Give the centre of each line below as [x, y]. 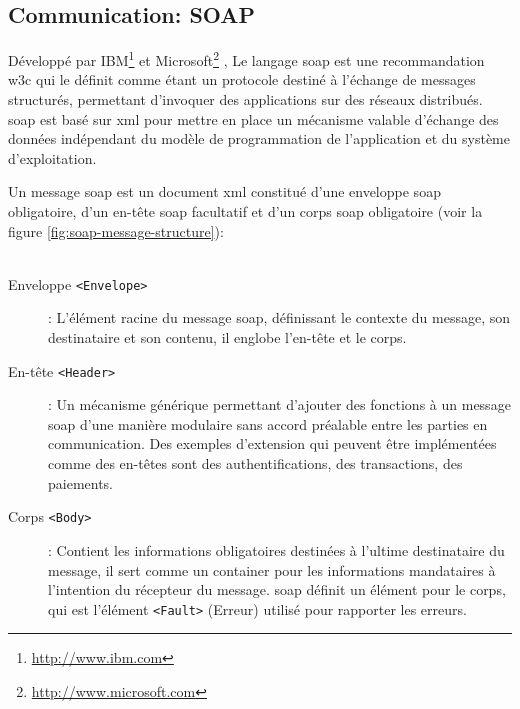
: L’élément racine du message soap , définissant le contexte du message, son [279, 317]
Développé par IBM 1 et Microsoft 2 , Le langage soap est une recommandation [246, 58]
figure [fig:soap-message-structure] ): [116, 230]
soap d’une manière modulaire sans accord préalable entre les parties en [268, 423]
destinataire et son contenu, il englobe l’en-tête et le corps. [227, 337]
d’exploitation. [52, 157]
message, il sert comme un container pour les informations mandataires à [272, 569]
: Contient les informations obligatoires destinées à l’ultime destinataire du [276, 549]
